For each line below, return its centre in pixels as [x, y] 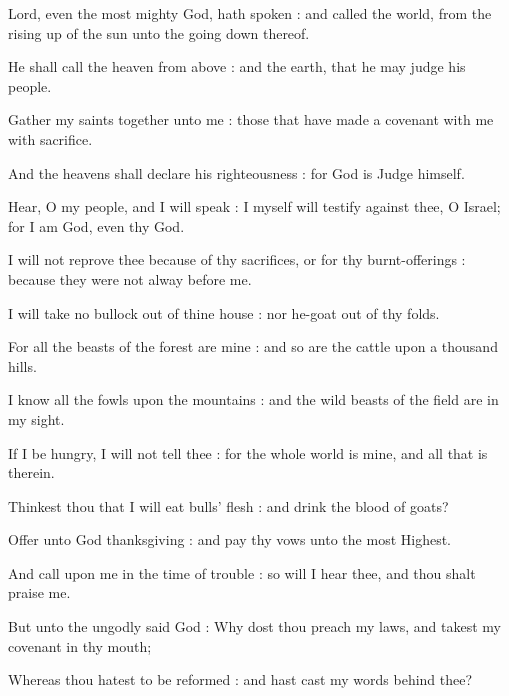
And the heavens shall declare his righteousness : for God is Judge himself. [236, 172]
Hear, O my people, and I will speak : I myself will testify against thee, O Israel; [254, 206]
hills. [22, 365]
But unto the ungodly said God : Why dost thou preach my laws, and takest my [254, 626]
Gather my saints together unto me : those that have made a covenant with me [251, 119]
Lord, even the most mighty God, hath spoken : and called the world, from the [250, 13]
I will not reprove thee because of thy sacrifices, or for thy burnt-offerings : [237, 259]
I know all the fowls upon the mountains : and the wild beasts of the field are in [253, 399]
